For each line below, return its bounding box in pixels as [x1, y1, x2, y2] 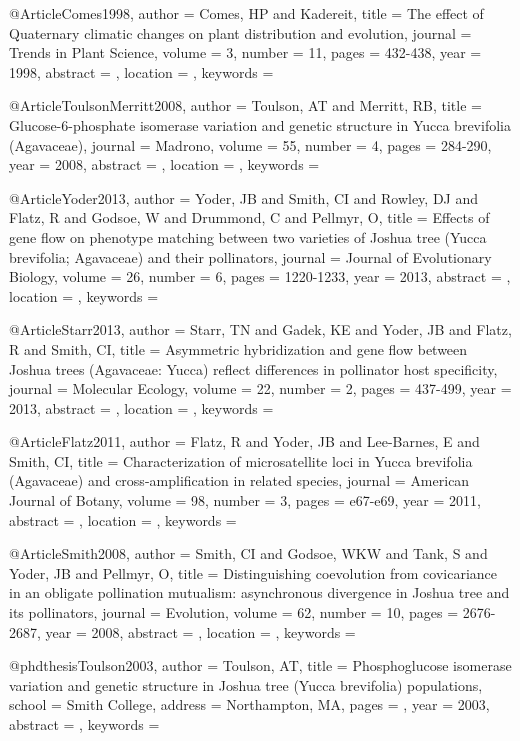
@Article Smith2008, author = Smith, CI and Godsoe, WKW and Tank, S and [9, 543, 488, 564]
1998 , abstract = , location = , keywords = [9, 61, 274, 82]
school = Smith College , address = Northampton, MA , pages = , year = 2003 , [9, 694, 490, 715]
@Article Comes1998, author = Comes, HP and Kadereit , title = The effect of [9, 3, 484, 23]
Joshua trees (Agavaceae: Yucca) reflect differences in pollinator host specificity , [9, 358, 498, 379]
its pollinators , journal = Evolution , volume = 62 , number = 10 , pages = [9, 602, 459, 623]
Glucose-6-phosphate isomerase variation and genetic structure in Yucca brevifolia [9, 114, 511, 135]
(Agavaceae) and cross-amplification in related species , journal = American [9, 470, 470, 491]
